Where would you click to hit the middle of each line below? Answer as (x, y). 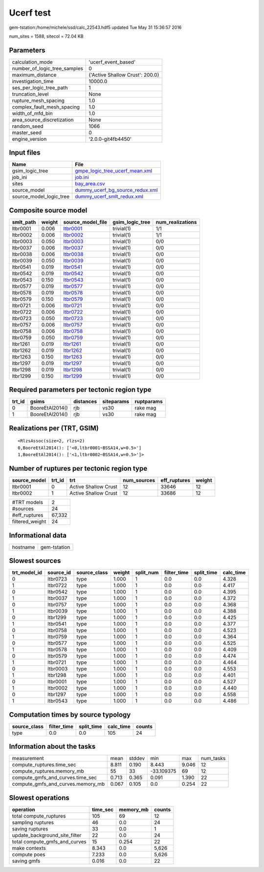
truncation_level (30, 94)
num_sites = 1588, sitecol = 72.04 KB (46, 36)
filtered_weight (29, 522)
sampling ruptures (33, 822)
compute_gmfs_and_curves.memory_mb (58, 784)
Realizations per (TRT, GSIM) (54, 428)
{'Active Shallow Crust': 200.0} (124, 75)
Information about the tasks (52, 747)
